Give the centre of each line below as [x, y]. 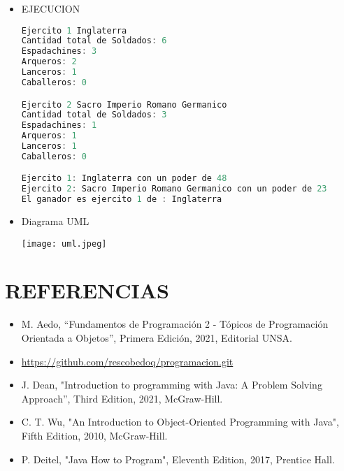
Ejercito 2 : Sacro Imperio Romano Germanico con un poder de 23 [174, 189]
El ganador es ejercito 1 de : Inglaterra [122, 200]
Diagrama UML [55, 221]
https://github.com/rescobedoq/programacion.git [127, 361]
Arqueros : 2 [49, 62]
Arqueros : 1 [49, 136]
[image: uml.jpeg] [64, 244]
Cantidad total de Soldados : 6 [94, 41]
